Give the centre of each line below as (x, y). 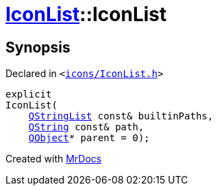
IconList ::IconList (86, 14)
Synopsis (38, 47)
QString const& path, (86, 127)
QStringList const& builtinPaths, (121, 116)
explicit (29, 94)
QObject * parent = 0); (89, 138)
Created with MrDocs (54, 159)
